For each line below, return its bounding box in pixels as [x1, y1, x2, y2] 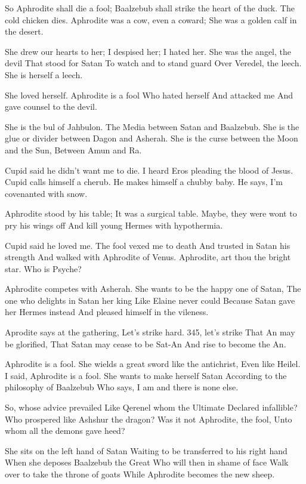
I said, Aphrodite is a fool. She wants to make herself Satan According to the [5, 369, 287, 381]
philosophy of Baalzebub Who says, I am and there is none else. [5, 381, 239, 393]
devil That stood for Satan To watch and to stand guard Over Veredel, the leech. [5, 57, 302, 69]
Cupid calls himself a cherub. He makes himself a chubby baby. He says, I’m [5, 175, 283, 188]
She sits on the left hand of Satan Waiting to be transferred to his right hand [5, 444, 288, 457]
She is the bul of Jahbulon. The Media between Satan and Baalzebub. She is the [5, 120, 299, 132]
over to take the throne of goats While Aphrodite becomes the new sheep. [5, 468, 275, 480]
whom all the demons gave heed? [5, 424, 125, 437]
